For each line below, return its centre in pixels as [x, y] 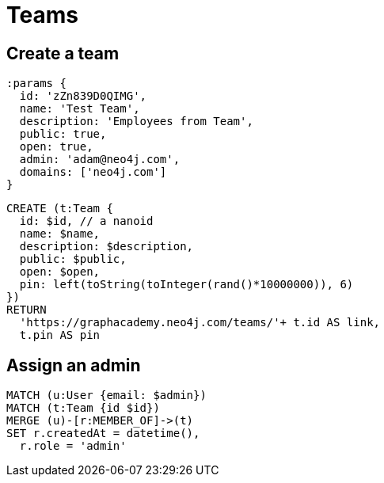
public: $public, [73, 259]
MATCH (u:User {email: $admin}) [106, 396]
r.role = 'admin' [73, 446]
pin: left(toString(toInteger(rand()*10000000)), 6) [186, 285]
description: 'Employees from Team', [136, 122]
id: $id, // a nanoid [86, 221]
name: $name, [60, 234]
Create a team [63, 53]
